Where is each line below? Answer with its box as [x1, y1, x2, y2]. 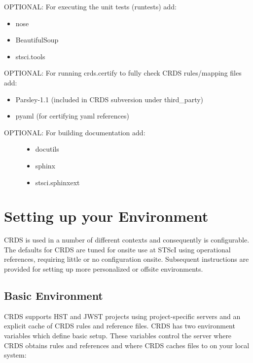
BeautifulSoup [15, 35, 59, 45]
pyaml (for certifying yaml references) [15, 111, 129, 121]
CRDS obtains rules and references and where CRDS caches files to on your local [4, 340, 250, 350]
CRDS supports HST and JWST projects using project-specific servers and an [4, 311, 241, 321]
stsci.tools [15, 51, 45, 61]
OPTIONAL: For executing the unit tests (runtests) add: [4, 1, 177, 11]
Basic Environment [4, 288, 103, 303]
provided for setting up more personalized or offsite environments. [4, 264, 203, 274]
